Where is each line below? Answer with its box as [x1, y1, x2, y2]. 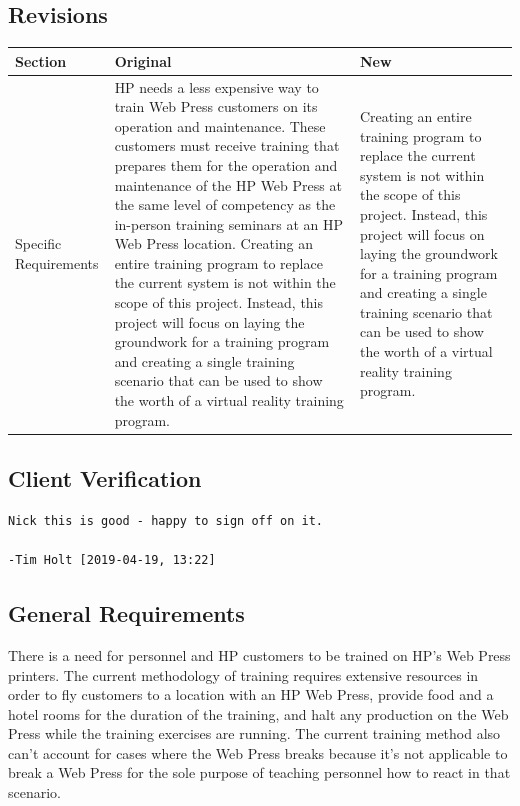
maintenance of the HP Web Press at [114, 174, 342, 195]
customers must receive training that [114, 135, 340, 156]
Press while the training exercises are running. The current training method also [8, 723, 501, 744]
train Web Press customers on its [114, 96, 318, 117]
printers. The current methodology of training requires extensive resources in [8, 664, 479, 685]
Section [15, 50, 67, 71]
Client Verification [8, 463, 202, 494]
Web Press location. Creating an [114, 233, 314, 254]
